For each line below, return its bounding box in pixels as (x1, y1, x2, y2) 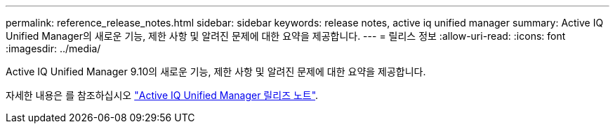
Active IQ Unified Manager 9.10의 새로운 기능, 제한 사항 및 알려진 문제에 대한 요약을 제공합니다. (6, 66, 426, 77)
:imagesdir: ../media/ (6, 43, 101, 54)
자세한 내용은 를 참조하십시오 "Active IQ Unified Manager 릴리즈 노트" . (6, 89, 319, 101)
